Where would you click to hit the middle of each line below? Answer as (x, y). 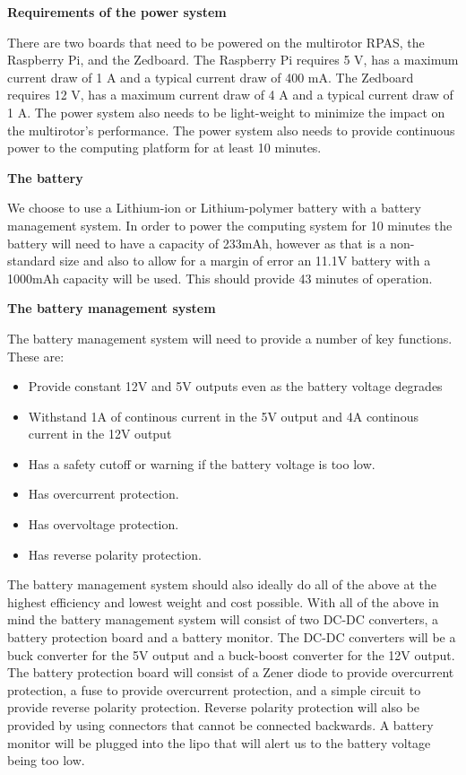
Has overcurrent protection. (104, 494)
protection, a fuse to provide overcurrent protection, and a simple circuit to (214, 689)
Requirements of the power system (117, 12)
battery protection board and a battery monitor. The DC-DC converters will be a (232, 637)
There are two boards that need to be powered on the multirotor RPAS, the (216, 42)
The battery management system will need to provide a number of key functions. (230, 338)
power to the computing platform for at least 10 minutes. (164, 148)
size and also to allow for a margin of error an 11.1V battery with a (245, 261)
